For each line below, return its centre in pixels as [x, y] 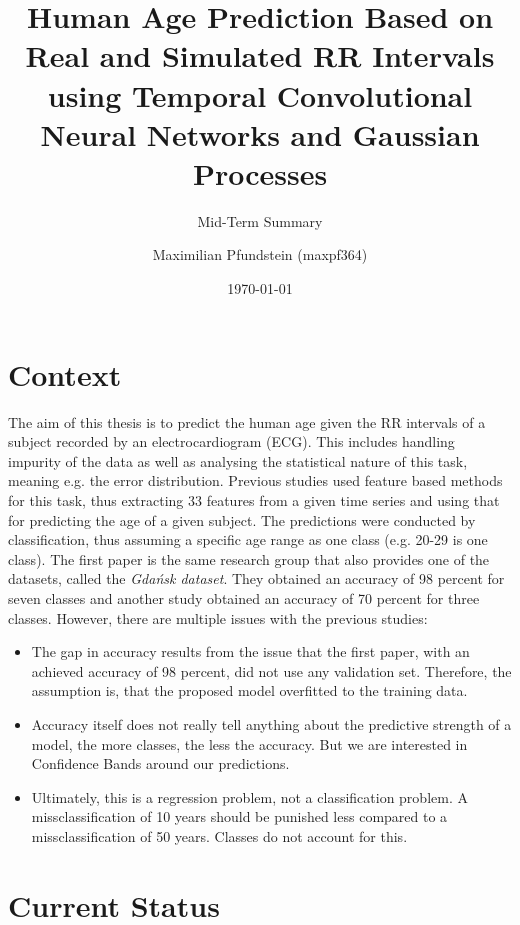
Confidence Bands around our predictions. [160, 763]
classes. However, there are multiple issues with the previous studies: [218, 617]
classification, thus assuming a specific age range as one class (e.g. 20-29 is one [248, 539]
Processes [260, 172]
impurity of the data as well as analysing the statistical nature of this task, [238, 460]
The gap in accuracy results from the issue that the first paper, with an [250, 651]
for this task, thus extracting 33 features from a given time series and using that [254, 499]
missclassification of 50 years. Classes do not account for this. [219, 835]
